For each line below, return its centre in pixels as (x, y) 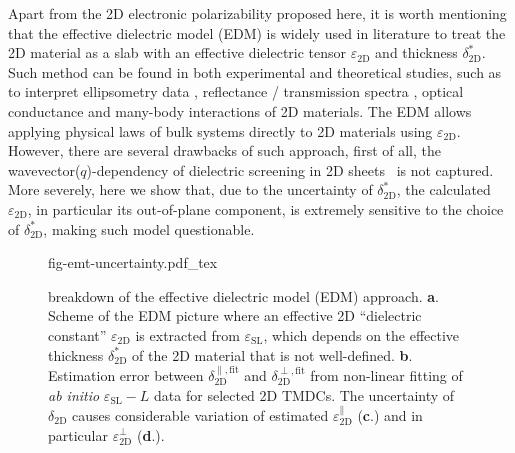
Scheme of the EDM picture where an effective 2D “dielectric (235, 315)
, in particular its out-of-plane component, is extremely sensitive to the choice (265, 208)
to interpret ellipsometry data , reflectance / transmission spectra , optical (236, 91)
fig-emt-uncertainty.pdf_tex (133, 262)
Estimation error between (126, 374)
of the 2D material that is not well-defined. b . (272, 354)
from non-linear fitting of (386, 374)
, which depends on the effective (361, 334)
